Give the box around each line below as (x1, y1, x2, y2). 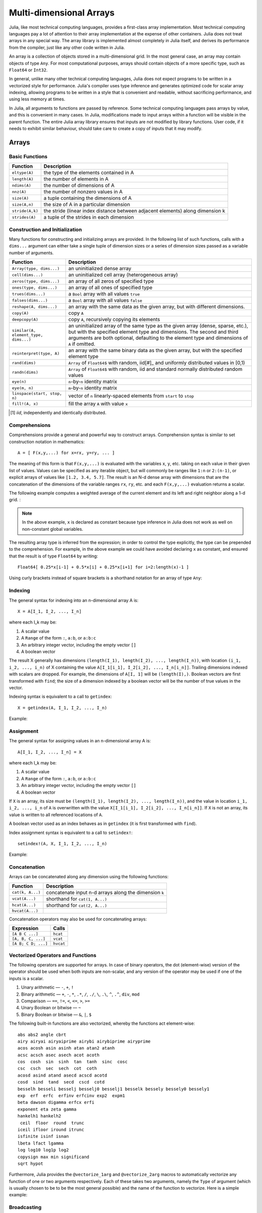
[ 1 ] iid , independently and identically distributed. (10, 410, 107, 416)
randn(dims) (12, 369, 38, 375)
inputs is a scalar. (9, 975, 44, 981)
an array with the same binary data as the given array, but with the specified (68, 347, 243, 354)
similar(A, (12, 328, 36, 333)
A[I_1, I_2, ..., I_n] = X (17, 749, 82, 754)
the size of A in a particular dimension (44, 201, 131, 208)
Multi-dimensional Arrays (9, 7, 115, 18)
